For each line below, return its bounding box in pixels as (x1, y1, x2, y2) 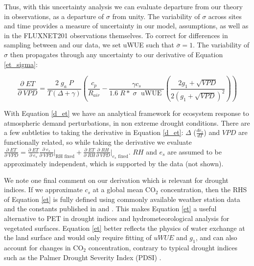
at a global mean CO (92, 184, 156, 195)
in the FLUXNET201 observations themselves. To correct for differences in (4, 30, 228, 40)
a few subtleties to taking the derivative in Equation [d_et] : (4, 127, 184, 137)
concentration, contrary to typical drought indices (88, 242, 238, 252)
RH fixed (55, 154, 75, 159)
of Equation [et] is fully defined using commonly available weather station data (4, 194, 240, 204)
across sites (208, 11, 242, 21)
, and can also (195, 232, 237, 243)
